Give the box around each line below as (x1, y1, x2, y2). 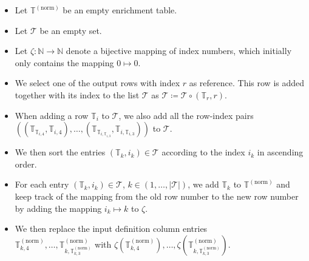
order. (15, 157, 37, 170)
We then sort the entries (15, 146, 106, 158)
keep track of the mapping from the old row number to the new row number (15, 189, 299, 202)
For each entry (15, 178, 69, 191)
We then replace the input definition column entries (15, 222, 208, 235)
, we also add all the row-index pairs (118, 109, 254, 121)
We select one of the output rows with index (15, 76, 180, 89)
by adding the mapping (15, 202, 102, 214)
